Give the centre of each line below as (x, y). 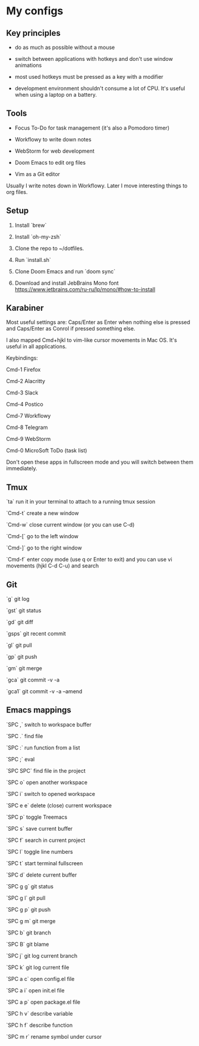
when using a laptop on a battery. (56, 95)
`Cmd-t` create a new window (42, 513)
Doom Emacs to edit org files (50, 162)
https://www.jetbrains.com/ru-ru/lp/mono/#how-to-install (85, 289)
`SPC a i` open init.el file (35, 990)
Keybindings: (22, 358)
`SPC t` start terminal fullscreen (45, 863)
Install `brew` (31, 225)
